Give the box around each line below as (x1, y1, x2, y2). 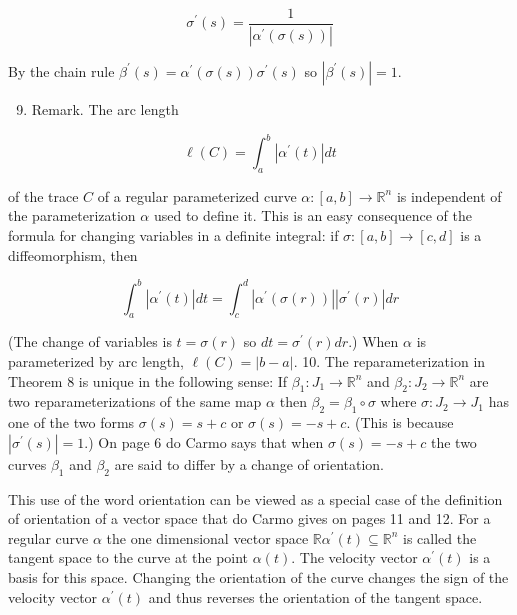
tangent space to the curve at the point (8, 547, 249, 568)
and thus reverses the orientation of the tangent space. (148, 586, 483, 607)
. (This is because (346, 412, 454, 433)
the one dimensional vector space (106, 527, 309, 548)
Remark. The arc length (31, 98, 179, 119)
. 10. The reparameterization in (293, 351, 486, 372)
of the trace (8, 185, 79, 206)
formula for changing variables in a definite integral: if (8, 224, 339, 245)
